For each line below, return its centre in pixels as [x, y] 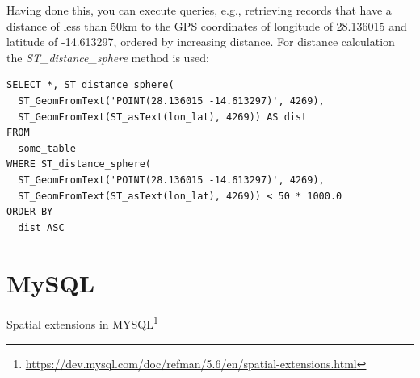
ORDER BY [30, 212]
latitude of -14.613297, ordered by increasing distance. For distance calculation [201, 42]
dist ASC [41, 227]
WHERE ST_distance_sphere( [79, 164]
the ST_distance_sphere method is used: [108, 57]
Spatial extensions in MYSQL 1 [82, 323]
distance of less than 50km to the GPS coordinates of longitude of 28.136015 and [207, 25]
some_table [47, 148]
